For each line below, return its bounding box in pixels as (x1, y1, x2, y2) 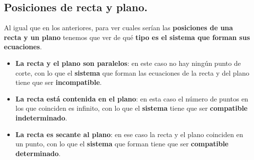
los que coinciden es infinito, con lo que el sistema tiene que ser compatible (15, 103, 248, 113)
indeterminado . (15, 112, 67, 122)
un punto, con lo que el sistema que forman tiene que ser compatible (15, 139, 229, 149)
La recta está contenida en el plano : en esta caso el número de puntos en (15, 93, 249, 103)
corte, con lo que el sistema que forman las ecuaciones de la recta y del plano (15, 67, 250, 78)
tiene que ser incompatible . (15, 77, 102, 87)
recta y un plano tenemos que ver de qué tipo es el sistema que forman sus (4, 32, 250, 42)
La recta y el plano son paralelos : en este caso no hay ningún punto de (15, 58, 241, 68)
